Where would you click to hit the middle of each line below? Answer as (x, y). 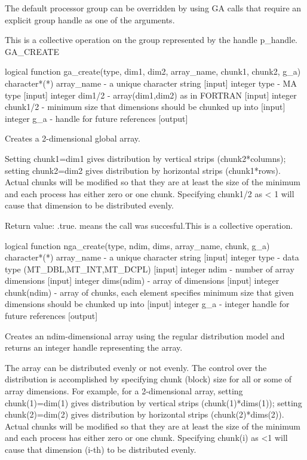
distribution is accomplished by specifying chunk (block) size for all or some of (148, 379)
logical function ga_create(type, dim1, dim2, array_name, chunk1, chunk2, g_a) (153, 71)
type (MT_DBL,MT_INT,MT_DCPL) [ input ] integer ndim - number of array (150, 269)
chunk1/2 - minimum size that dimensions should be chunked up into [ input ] (145, 107)
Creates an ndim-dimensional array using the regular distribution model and (145, 335)
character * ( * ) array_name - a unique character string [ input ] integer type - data (152, 257)
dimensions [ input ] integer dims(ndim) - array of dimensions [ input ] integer (142, 280)
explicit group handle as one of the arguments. (90, 19)
